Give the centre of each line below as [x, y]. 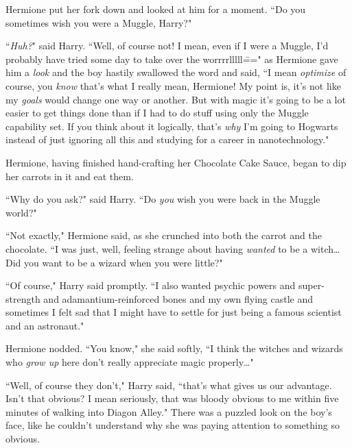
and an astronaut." [45, 325]
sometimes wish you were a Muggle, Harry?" [99, 22]
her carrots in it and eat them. [70, 176]
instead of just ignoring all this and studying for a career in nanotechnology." [167, 139]
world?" [21, 212]
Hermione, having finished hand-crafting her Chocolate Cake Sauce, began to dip [176, 162]
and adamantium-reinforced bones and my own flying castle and [178, 298]
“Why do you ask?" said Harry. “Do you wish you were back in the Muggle [163, 199]
